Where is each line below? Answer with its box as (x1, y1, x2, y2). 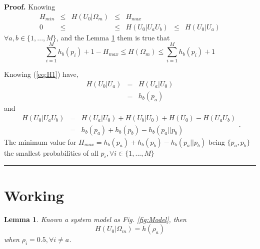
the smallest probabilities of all (4, 147, 98, 158)
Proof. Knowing (4, 1, 55, 11)
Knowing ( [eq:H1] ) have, (4, 69, 78, 79)
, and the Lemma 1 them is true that (56, 32, 170, 42)
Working (4, 185, 64, 205)
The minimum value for (4, 136, 76, 147)
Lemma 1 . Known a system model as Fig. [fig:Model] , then (4, 214, 186, 224)
